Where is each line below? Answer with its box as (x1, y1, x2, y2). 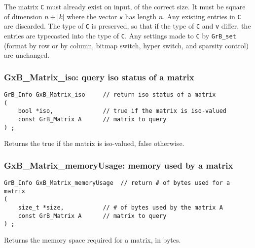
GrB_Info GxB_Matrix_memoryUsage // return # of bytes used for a (4, 179, 230, 187)
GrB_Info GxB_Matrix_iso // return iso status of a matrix (4, 91, 216, 99)
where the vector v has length (67, 11, 156, 21)
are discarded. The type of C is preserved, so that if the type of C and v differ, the (4, 21, 251, 31)
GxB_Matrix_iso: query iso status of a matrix (4, 71, 194, 83)
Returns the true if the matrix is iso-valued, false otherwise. (4, 138, 184, 148)
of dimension (4, 11, 42, 21)
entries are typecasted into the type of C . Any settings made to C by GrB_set (4, 30, 236, 40)
